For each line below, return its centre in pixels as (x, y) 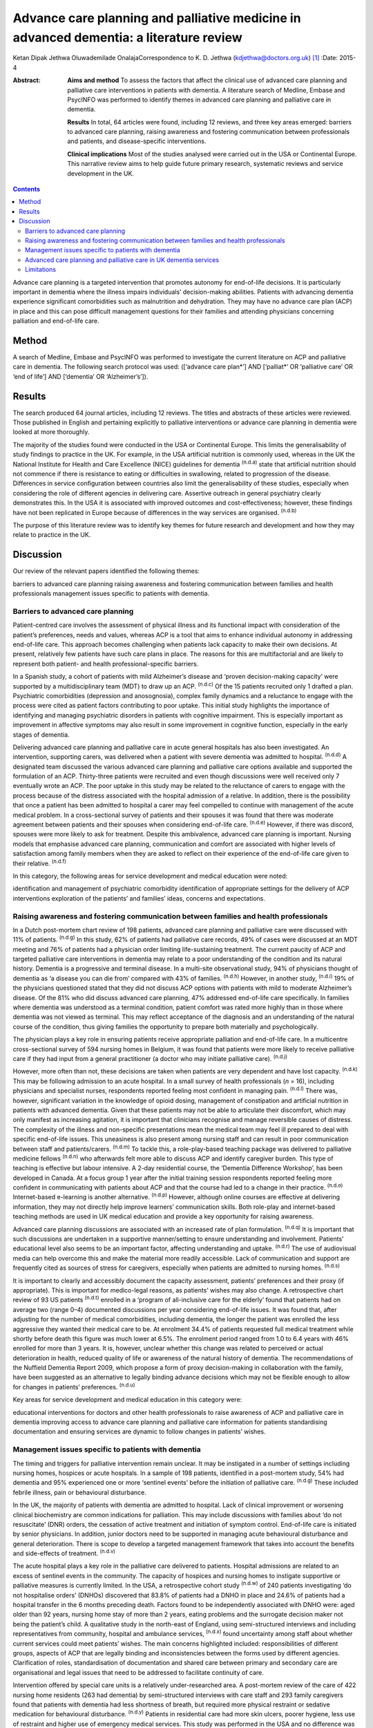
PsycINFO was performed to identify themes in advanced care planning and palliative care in (199, 100)
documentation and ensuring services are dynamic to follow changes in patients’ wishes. (139, 1431)
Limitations (41, 270)
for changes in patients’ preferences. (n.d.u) (74, 1386)
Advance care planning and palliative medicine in (157, 18)
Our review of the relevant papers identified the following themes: (106, 571)
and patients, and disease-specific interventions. (137, 141)
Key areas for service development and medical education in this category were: (127, 1400)
